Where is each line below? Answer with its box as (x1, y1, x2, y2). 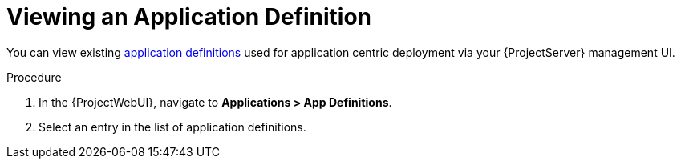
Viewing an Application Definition (6, 3, 372, 30)
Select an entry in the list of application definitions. (39, 119, 306, 134)
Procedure (6, 70, 62, 84)
